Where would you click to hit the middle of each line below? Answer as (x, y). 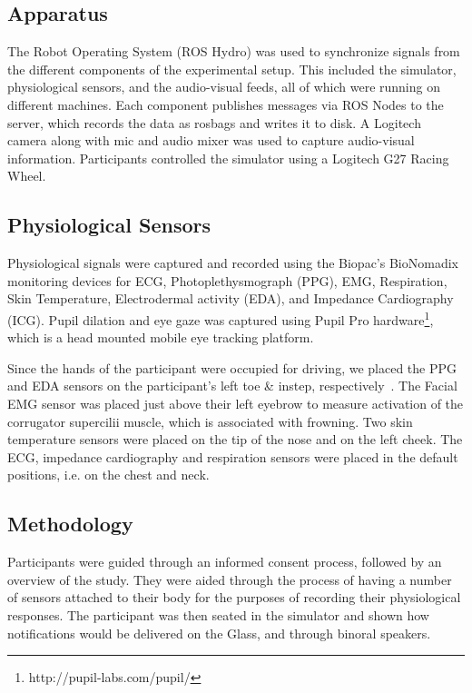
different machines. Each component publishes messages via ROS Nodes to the (226, 104)
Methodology (70, 524)
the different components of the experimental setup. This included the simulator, (232, 69)
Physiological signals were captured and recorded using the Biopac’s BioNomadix (233, 263)
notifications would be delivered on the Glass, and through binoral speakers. (219, 633)
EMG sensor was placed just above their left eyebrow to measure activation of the (236, 403)
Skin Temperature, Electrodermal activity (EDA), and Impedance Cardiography (231, 298)
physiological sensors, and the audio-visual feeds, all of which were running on (224, 87)
